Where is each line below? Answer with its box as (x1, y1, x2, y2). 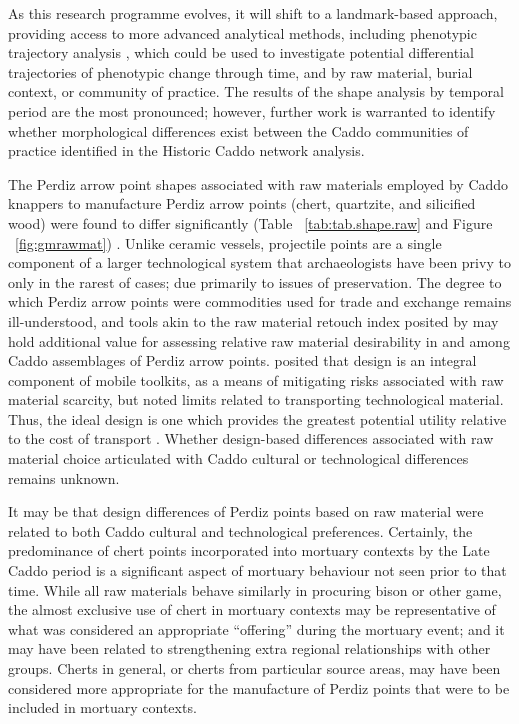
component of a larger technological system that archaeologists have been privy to (8, 252, 511, 273)
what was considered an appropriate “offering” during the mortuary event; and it (8, 618, 505, 639)
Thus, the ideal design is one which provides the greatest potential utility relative (8, 408, 507, 429)
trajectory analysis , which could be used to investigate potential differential (8, 42, 474, 63)
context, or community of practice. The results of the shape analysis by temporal (8, 81, 504, 102)
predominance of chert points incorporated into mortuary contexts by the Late (8, 540, 490, 561)
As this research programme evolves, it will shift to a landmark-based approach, (8, 3, 498, 23)
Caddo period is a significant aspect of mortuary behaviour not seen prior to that (8, 560, 507, 581)
